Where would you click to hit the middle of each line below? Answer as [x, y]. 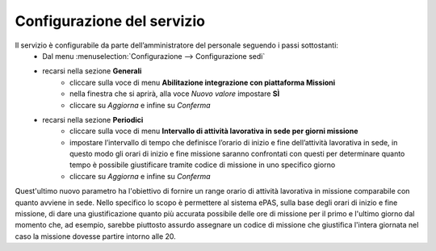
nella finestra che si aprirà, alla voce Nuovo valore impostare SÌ [175, 94]
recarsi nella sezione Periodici [93, 119]
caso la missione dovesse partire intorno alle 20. [96, 236]
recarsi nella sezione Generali [92, 71]
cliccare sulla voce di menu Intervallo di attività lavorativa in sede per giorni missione [214, 131]
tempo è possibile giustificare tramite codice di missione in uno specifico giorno [203, 165]
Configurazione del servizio [110, 21]
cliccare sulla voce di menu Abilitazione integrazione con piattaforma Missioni [203, 82]
